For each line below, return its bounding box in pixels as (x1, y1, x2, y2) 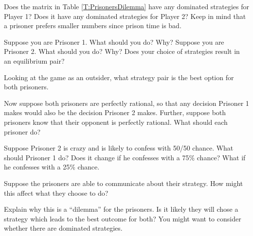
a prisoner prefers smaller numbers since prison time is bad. (4, 20, 181, 31)
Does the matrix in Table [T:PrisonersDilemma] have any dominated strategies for (4, 1, 250, 11)
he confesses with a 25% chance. (4, 162, 100, 172)
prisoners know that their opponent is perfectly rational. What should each (4, 117, 228, 127)
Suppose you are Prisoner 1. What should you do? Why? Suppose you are (4, 36, 224, 47)
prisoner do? (4, 126, 41, 136)
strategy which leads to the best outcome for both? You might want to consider (4, 213, 241, 223)
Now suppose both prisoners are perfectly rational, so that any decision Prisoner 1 (4, 98, 249, 108)
